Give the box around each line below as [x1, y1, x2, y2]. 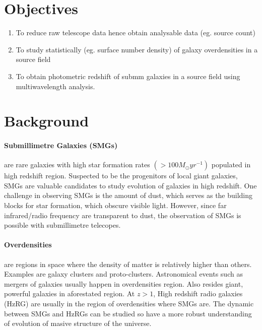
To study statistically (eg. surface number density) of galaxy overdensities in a [16, 44, 258, 54]
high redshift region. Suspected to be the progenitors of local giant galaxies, [4, 170, 238, 181]
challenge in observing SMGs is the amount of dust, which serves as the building [4, 190, 253, 201]
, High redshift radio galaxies [153, 288, 243, 299]
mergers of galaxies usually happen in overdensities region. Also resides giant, [4, 278, 243, 289]
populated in [211, 159, 251, 170]
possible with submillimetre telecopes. [4, 220, 121, 230]
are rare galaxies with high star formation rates [4, 159, 150, 170]
